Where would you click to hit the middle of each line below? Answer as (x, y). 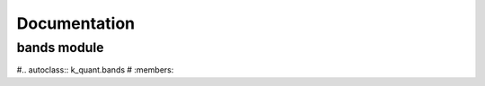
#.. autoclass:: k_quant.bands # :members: (95, 70)
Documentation (76, 23)
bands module (60, 47)
